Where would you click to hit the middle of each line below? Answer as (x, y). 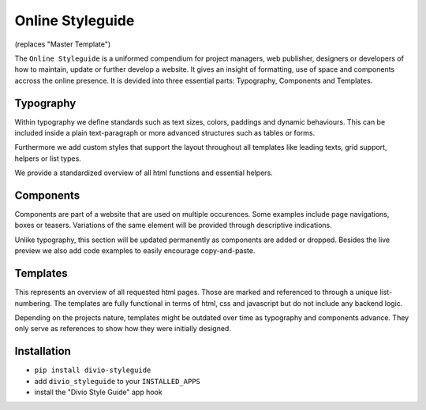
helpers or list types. (48, 158)
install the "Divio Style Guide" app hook (98, 392)
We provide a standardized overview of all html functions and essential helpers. (144, 173)
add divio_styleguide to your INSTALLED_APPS (118, 381)
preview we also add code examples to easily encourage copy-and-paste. (135, 251)
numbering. (34, 303)
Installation (43, 351)
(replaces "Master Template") (63, 44)
